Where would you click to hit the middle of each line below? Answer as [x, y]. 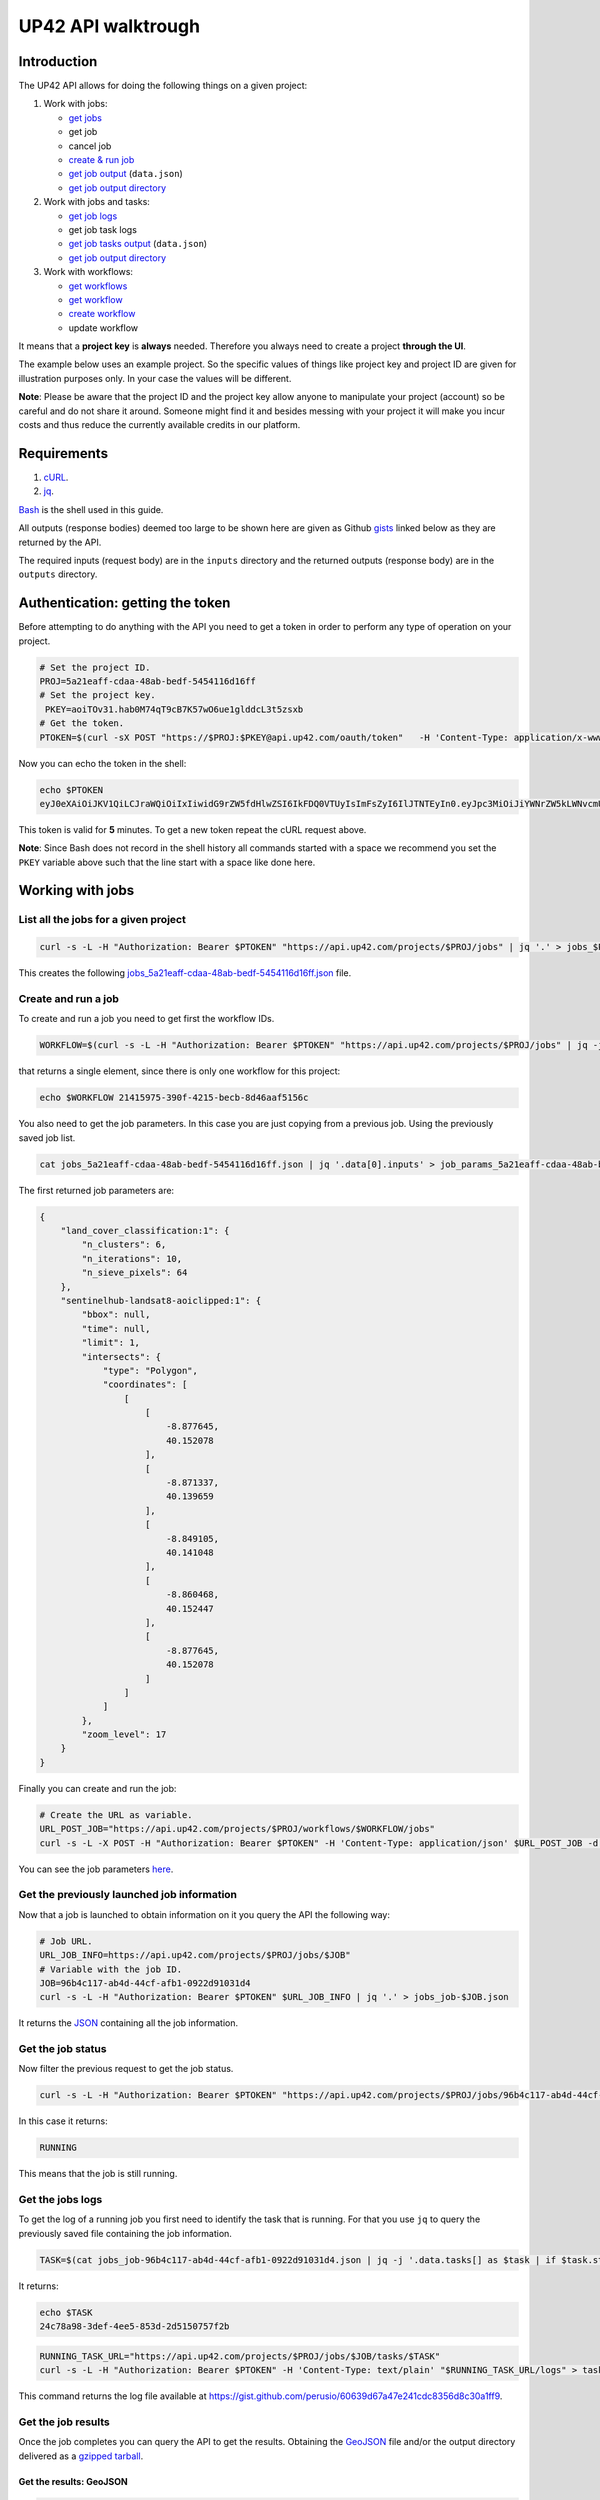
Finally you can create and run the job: [97, 1788]
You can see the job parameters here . [96, 1869]
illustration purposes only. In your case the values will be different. [155, 378]
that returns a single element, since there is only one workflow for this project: [179, 1071]
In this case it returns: [63, 2121]
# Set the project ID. [95, 667]
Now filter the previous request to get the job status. [126, 2069]
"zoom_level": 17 [124, 1734]
